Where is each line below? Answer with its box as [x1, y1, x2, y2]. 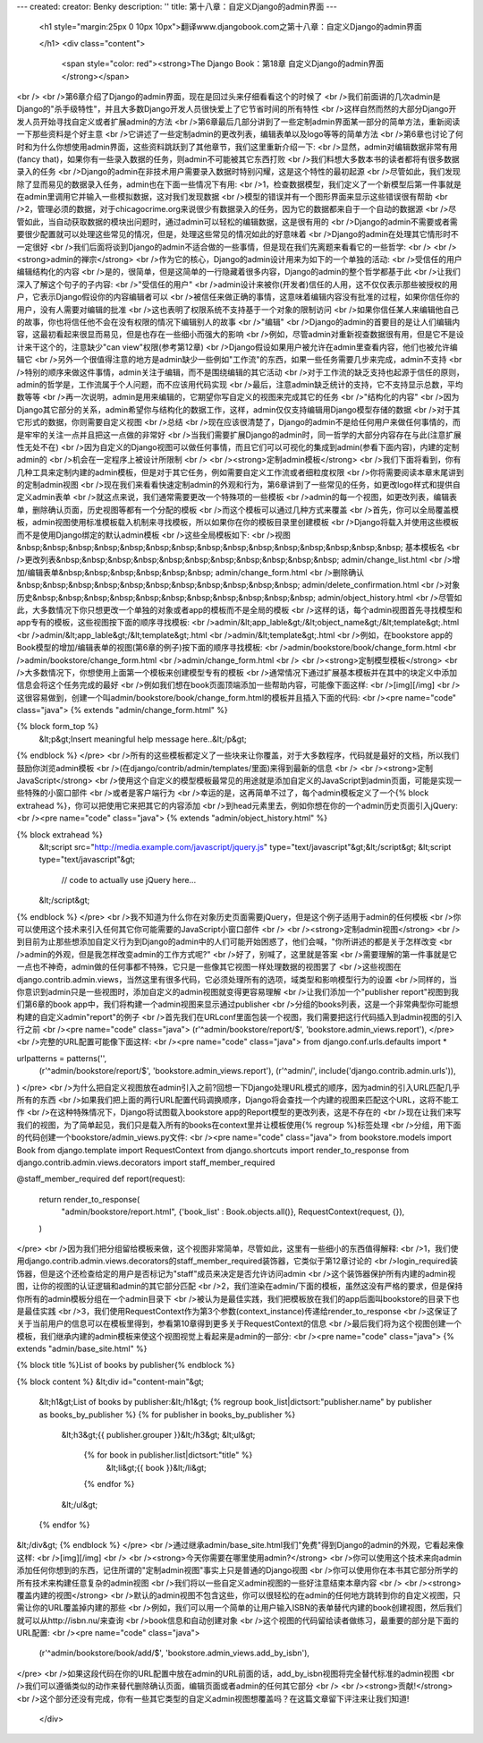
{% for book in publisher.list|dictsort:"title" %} [83, 1450, 253, 1460]
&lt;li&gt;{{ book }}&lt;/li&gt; [106, 1462, 208, 1473]
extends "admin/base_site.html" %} [16, 1343, 148, 1355]
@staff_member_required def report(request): [16, 1173, 186, 1185]
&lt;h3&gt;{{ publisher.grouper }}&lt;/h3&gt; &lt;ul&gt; [61, 1430, 256, 1441]
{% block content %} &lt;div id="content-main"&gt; [16, 1376, 205, 1387]
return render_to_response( [38, 1194, 140, 1204]
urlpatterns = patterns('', [16, 1052, 107, 1064]
